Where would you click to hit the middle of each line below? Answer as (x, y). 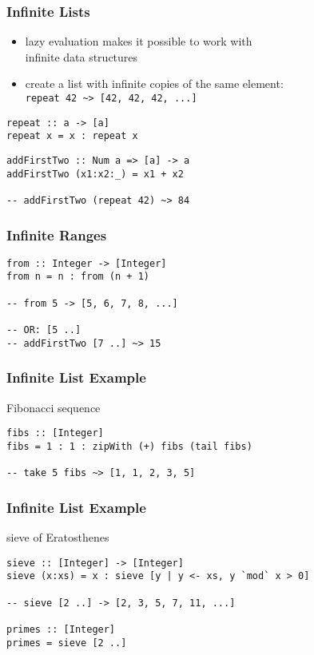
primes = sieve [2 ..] (67, 643)
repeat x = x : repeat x (72, 136)
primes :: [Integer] (61, 629)
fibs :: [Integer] (55, 433)
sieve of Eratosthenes (58, 537)
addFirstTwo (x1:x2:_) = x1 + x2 (95, 174)
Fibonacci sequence (54, 407)
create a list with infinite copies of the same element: (154, 83)
